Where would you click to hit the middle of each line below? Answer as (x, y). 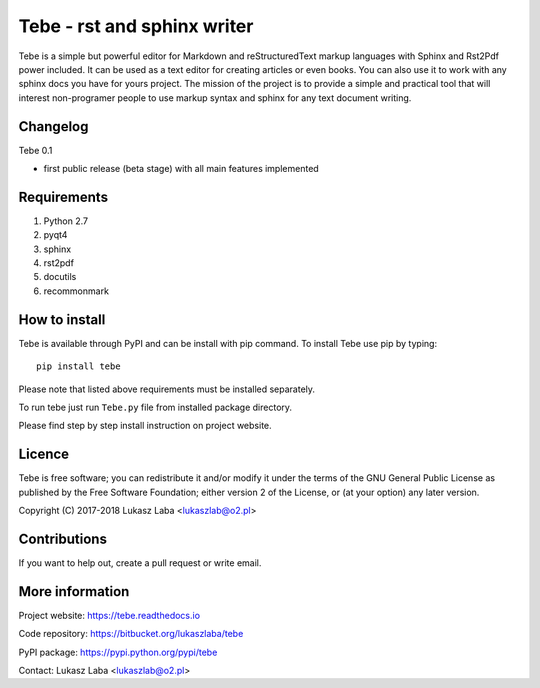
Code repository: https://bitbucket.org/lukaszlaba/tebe (131, 634)
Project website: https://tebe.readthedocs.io (109, 615)
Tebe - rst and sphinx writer (136, 26)
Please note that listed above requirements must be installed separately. (166, 389)
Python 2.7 (66, 221)
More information (74, 591)
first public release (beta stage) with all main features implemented (181, 169)
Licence (44, 454)
